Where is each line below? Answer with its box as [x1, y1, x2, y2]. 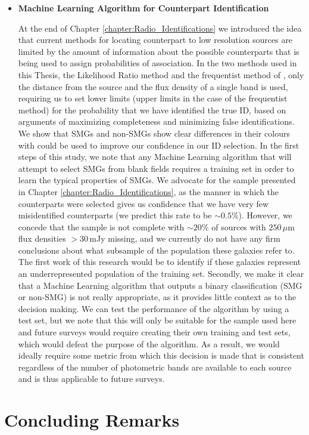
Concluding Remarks [4, 408, 180, 432]
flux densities [18, 232, 66, 245]
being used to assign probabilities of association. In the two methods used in [18, 57, 297, 69]
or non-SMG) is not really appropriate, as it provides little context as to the [18, 291, 296, 303]
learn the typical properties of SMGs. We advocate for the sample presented [18, 174, 296, 186]
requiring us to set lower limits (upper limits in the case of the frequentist [18, 92, 288, 104]
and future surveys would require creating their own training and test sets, [18, 326, 291, 338]
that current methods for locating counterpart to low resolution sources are [18, 33, 293, 46]
